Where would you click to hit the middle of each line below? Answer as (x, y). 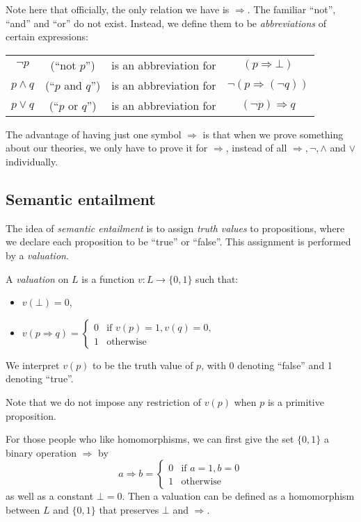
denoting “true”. (40, 378)
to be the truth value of (143, 365)
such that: (217, 278)
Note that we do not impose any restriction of (103, 401)
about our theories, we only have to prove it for (107, 148)
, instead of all (256, 148)
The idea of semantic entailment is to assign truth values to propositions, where (175, 228)
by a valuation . (37, 255)
